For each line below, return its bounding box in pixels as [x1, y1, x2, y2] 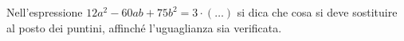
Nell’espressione [6, 4, 83, 20]
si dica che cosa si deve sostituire [237, 4, 398, 20]
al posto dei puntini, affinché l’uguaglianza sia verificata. [6, 19, 282, 35]
